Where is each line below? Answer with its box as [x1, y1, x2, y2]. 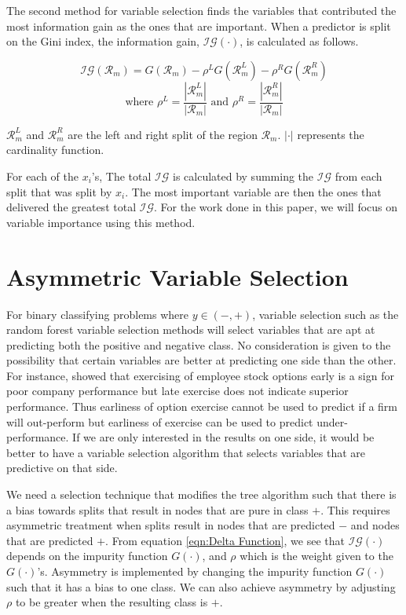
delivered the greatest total [6, 199, 137, 215]
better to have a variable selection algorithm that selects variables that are [6, 444, 366, 460]
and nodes [350, 517, 400, 533]
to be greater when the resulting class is [15, 594, 208, 610]
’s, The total [91, 168, 152, 184]
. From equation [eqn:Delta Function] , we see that [105, 532, 345, 548]
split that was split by [6, 183, 112, 200]
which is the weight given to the [240, 547, 393, 564]
